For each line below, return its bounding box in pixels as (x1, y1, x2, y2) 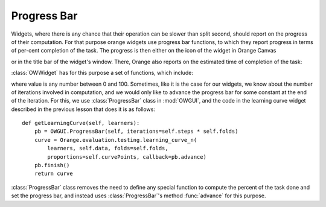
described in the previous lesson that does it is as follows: (11, 106, 155, 113)
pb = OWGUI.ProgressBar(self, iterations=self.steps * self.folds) (34, 128, 238, 135)
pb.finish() (34, 162, 70, 169)
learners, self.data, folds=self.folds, (47, 145, 168, 152)
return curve (34, 170, 73, 177)
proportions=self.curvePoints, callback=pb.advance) (47, 153, 206, 160)
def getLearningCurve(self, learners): (22, 119, 140, 127)
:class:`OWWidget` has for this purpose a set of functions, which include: (11, 69, 193, 77)
